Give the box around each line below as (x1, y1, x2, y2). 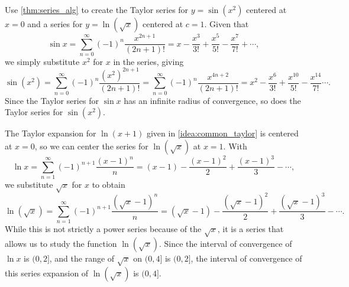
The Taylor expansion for (5, 127, 96, 139)
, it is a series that (217, 223, 284, 235)
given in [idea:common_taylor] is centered (146, 127, 299, 139)
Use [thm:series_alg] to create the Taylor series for (5, 4, 189, 15)
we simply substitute (5, 55, 80, 67)
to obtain (92, 178, 125, 191)
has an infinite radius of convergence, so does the (124, 94, 301, 106)
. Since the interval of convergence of (159, 237, 292, 250)
